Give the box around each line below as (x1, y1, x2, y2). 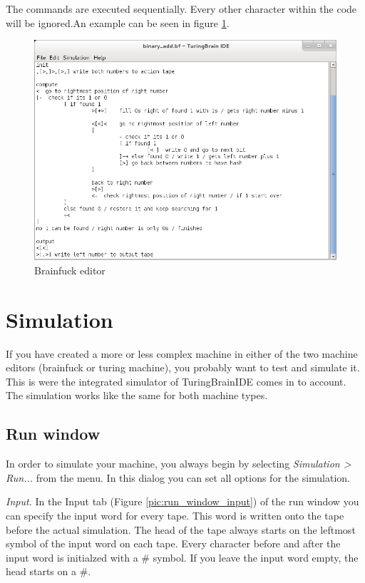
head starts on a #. (6, 564, 91, 579)
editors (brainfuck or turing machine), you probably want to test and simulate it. (6, 360, 360, 375)
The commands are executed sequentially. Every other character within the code (6, 1, 357, 16)
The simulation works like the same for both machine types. (6, 388, 268, 403)
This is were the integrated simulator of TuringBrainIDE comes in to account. (6, 373, 346, 388)
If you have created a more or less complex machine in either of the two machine (6, 346, 358, 361)
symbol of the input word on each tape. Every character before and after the (6, 536, 341, 551)
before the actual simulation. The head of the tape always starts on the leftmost (6, 522, 356, 537)
